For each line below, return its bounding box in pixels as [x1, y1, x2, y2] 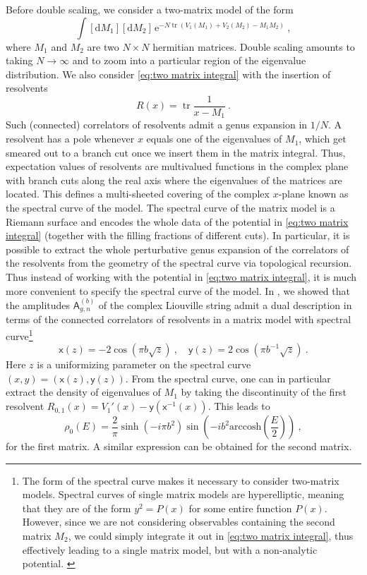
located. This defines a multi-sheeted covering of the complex [6, 186, 270, 201]
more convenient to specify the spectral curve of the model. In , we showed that [6, 283, 350, 298]
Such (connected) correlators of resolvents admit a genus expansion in [6, 117, 308, 132]
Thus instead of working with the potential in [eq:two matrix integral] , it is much [6, 270, 356, 284]
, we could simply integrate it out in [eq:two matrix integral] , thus [68, 528, 354, 543]
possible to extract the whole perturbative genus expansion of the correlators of [6, 241, 349, 256]
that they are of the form [22, 500, 131, 515]
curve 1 [6, 327, 33, 343]
